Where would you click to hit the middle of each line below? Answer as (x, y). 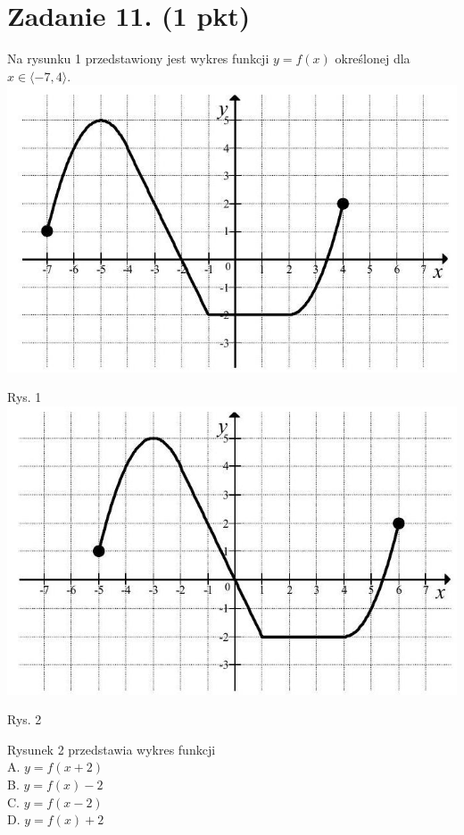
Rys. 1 (25, 397)
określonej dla (373, 58)
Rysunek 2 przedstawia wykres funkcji (112, 749)
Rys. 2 (25, 719)
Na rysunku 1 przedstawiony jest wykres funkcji (138, 58)
